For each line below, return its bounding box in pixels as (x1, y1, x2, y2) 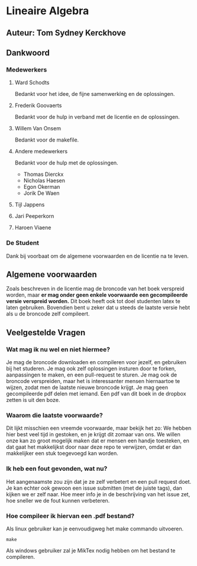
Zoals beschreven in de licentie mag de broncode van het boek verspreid (6, 285, 185, 292)
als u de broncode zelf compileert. (6, 310, 90, 317)
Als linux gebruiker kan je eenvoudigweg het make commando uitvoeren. (6, 525, 184, 532)
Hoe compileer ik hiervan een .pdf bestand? (6, 512, 135, 520)
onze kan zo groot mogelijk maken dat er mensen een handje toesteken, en (6, 437, 189, 445)
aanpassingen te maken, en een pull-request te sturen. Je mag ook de (6, 371, 177, 378)
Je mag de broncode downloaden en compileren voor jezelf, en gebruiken (6, 359, 186, 366)
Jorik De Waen (23, 189, 60, 197)
